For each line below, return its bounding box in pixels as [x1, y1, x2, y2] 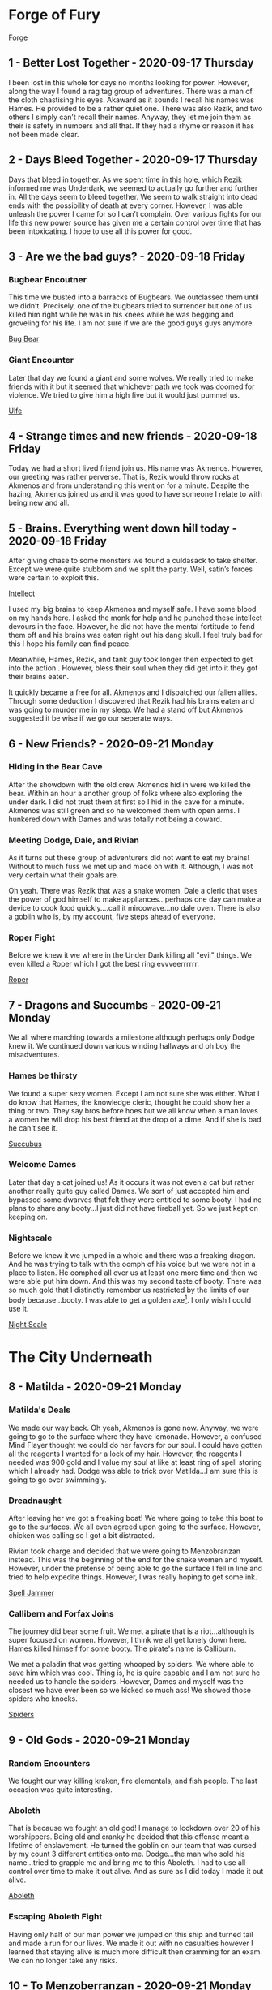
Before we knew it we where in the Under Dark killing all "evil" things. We [8, 950, 253, 960]
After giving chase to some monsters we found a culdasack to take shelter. [8, 556, 257, 566]
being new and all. [8, 497, 70, 508]
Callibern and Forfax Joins [8, 1608, 115, 1619]
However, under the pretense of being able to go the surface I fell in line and [8, 1563, 263, 1573]
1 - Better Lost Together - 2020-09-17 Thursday [8, 56, 254, 70]
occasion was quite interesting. [8, 1784, 113, 1794]
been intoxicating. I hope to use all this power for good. [8, 226, 193, 236]
